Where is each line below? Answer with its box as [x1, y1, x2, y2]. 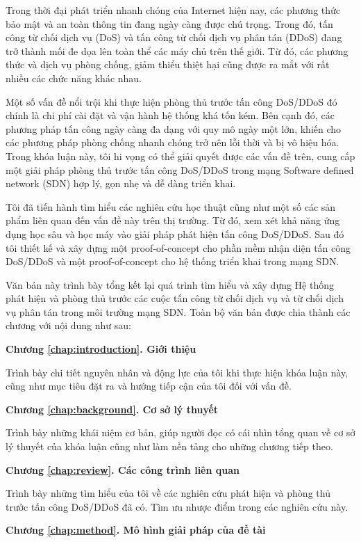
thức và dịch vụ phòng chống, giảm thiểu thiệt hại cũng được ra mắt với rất [6, 57, 330, 72]
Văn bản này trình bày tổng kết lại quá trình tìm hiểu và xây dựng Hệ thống [6, 277, 335, 292]
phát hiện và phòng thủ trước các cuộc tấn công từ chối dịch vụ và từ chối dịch [6, 291, 344, 305]
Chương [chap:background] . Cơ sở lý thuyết [6, 401, 219, 416]
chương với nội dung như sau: [6, 318, 131, 333]
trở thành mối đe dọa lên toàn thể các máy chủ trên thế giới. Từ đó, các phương [6, 43, 349, 58]
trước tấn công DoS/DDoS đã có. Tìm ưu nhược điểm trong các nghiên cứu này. [6, 499, 349, 513]
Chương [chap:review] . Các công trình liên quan [6, 462, 240, 477]
